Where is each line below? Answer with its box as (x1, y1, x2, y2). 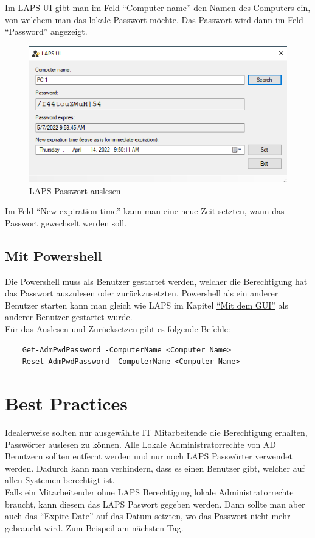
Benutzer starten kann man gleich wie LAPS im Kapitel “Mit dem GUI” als (5, 298, 288, 311)
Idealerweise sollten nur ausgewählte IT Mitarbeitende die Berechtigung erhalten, (5, 425, 308, 438)
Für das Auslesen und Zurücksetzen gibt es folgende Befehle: (5, 323, 230, 335)
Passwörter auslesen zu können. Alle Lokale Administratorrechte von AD (5, 438, 277, 450)
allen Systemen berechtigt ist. (5, 473, 115, 486)
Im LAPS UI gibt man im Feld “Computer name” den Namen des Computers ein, (5, 1, 311, 13)
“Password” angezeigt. (5, 25, 88, 38)
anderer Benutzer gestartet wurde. (5, 310, 133, 323)
